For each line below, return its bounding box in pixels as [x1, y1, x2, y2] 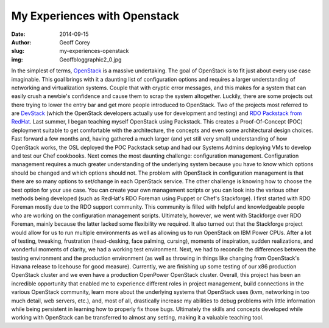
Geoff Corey [59, 38, 91, 46]
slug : [11, 47, 24, 55]
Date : [11, 30, 26, 38]
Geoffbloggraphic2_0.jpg [59, 55, 122, 63]
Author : [11, 38, 32, 46]
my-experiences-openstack [59, 47, 129, 55]
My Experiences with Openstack [11, 9, 180, 23]
